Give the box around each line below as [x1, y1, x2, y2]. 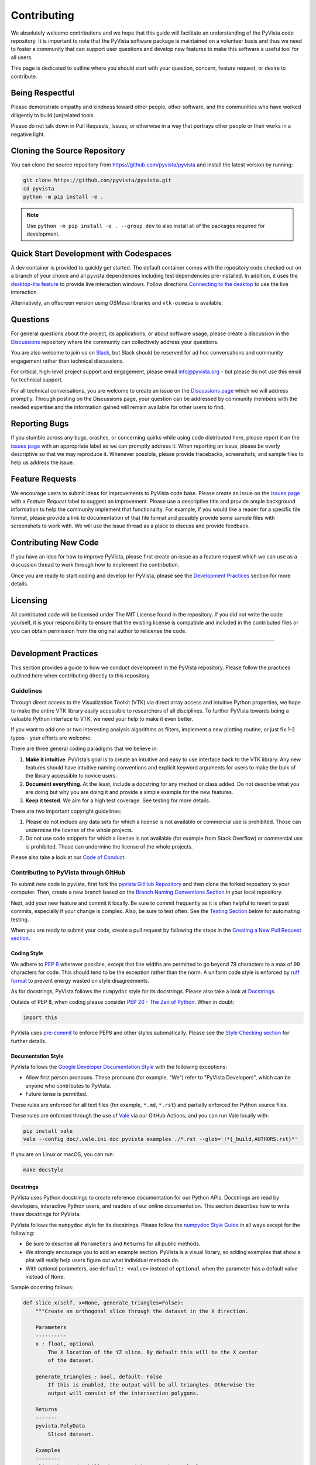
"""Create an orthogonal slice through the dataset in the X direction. [35, 1307, 249, 1314]
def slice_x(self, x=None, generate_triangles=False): [23, 1300, 184, 1306]
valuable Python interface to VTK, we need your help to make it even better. [11, 716, 193, 723]
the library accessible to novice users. [25, 772, 118, 779]
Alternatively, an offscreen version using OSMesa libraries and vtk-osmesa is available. [11, 299, 224, 306]
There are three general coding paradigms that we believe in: [11, 745, 158, 752]
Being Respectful [11, 88, 75, 98]
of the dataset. [47, 1357, 95, 1364]
